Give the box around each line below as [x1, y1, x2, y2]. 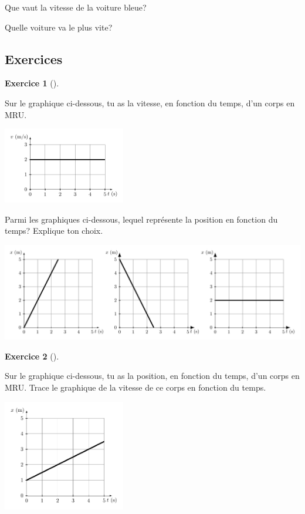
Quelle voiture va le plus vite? [5, 21, 113, 33]
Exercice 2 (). [5, 350, 59, 362]
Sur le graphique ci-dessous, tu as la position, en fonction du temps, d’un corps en [5, 369, 300, 382]
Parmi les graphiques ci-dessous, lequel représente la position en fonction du [5, 213, 278, 225]
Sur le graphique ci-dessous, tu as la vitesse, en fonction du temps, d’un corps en [5, 96, 295, 109]
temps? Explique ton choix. [5, 224, 103, 237]
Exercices [5, 49, 63, 68]
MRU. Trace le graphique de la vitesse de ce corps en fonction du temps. [5, 381, 266, 393]
